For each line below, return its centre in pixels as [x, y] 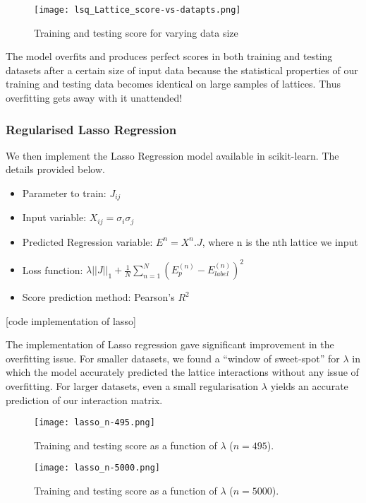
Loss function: [53, 270]
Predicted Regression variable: [87, 241]
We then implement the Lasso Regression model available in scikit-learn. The [172, 155]
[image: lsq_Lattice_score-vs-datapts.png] [138, 10]
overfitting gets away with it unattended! [94, 98]
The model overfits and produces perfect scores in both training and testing [169, 56]
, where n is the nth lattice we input [280, 241]
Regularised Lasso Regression [91, 129]
